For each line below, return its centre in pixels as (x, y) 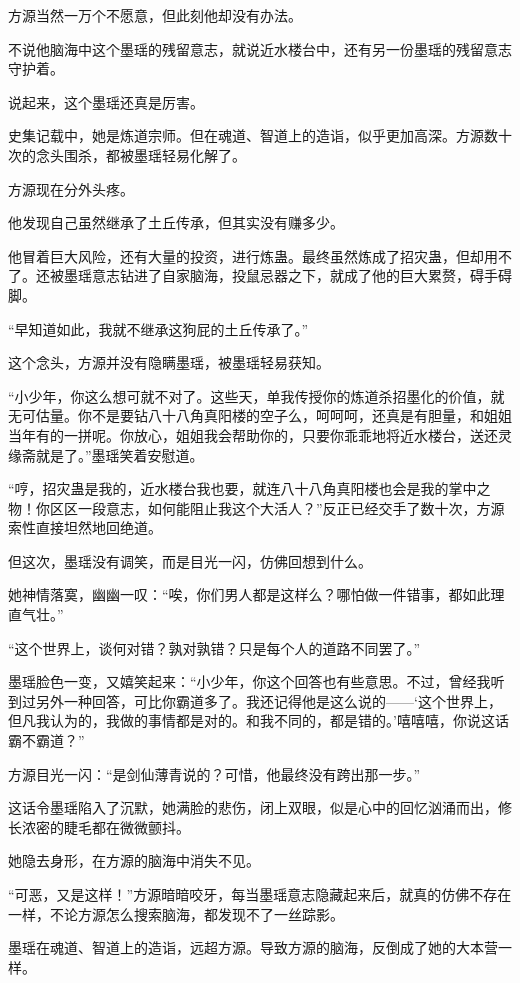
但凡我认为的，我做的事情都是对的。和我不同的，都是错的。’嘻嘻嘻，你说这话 (258, 720)
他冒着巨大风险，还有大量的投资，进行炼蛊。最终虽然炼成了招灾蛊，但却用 (253, 255)
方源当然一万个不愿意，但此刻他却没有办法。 (155, 15)
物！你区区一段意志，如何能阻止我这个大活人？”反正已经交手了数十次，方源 (256, 507)
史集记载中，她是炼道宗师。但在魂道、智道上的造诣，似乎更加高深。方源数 (253, 135)
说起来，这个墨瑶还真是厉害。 (106, 101)
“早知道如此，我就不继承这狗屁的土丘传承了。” (158, 328)
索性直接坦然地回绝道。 (85, 527)
